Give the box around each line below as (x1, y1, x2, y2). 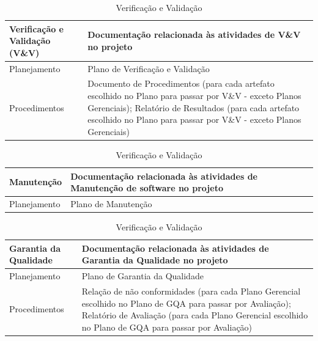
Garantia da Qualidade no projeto (81, 254, 228, 266)
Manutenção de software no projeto (70, 182, 223, 194)
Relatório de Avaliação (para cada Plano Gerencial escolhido (81, 309, 308, 321)
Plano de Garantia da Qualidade (81, 269, 204, 282)
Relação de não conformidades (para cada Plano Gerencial (81, 284, 301, 297)
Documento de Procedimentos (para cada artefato (87, 77, 275, 90)
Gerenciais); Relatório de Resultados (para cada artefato (87, 101, 300, 114)
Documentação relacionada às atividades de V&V (87, 28, 301, 41)
